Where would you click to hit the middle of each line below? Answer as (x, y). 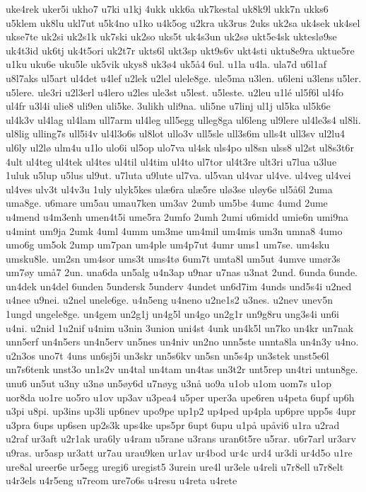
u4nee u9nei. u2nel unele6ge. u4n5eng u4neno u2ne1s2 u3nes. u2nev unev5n (169, 300)
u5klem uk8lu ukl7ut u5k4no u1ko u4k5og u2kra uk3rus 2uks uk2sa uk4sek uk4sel (183, 22)
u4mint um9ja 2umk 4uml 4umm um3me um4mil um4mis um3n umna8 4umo (174, 230)
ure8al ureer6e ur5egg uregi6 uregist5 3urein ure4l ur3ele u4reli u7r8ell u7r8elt (175, 466)
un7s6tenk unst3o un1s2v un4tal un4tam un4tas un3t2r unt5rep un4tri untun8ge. (182, 369)
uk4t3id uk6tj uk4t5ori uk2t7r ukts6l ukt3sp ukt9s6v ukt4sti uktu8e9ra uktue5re (180, 50)
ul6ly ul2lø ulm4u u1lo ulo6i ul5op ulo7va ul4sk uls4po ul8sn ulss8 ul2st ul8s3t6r (180, 147)
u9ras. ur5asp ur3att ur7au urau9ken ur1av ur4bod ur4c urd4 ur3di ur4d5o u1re (179, 452)
